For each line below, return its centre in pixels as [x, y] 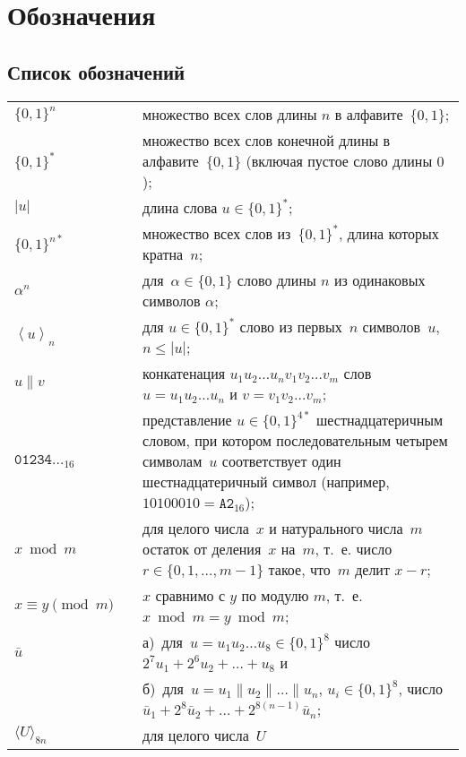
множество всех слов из [217, 233]
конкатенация [184, 373]
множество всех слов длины [230, 114]
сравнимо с [190, 595]
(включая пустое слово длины [339, 160]
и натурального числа [336, 528]
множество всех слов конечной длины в [267, 140]
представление [187, 419]
